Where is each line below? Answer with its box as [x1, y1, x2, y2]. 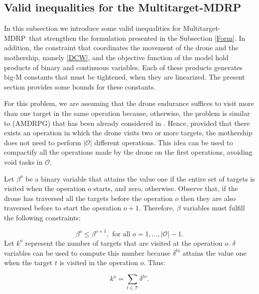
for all [112, 230, 130, 238]
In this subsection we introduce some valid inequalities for [4, 23, 181, 33]
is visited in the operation [59, 257, 138, 268]
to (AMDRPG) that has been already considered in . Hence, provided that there [4, 117, 250, 128]
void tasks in [4, 156, 43, 167]
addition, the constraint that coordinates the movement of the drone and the [4, 42, 239, 53]
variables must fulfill [183, 202, 245, 213]
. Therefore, [138, 202, 175, 213]
